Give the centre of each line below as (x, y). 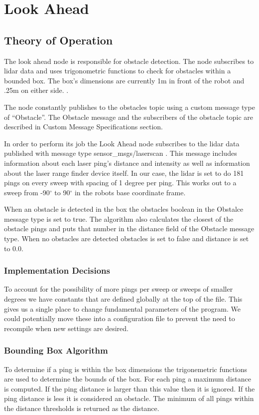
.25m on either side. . (36, 90)
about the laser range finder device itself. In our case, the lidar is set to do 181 (124, 173)
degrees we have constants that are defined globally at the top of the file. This (123, 299)
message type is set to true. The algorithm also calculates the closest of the (119, 218)
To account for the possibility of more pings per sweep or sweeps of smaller (119, 289)
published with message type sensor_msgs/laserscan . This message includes (121, 153)
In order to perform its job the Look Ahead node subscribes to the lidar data (122, 143)
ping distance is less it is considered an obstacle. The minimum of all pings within (129, 398)
